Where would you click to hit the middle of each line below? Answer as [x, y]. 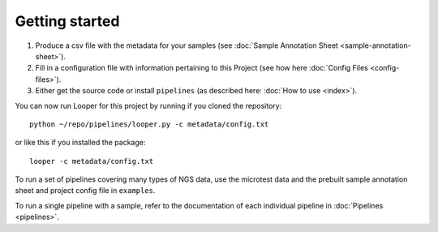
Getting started [67, 21]
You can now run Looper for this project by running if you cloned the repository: [148, 105]
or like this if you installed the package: [80, 143]
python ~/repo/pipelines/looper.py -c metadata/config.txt [149, 124]
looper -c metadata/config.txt [92, 161]
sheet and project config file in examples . [85, 191]
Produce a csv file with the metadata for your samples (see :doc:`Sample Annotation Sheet [187, 45]
